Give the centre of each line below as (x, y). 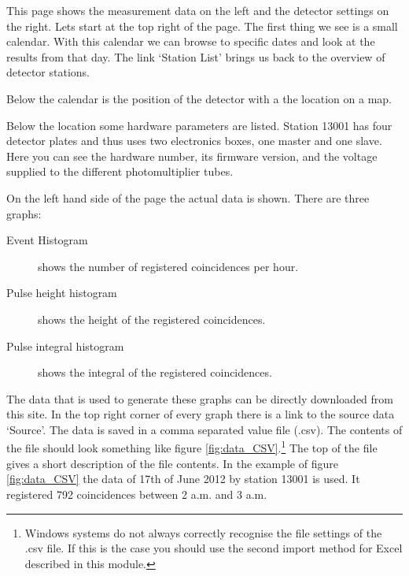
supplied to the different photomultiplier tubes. (120, 171)
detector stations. (48, 72)
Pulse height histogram (62, 293)
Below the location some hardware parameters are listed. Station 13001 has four (199, 125)
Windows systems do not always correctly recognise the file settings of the (203, 532)
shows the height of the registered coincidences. (152, 319)
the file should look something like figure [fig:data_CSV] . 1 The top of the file (192, 447)
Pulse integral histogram (65, 346)
